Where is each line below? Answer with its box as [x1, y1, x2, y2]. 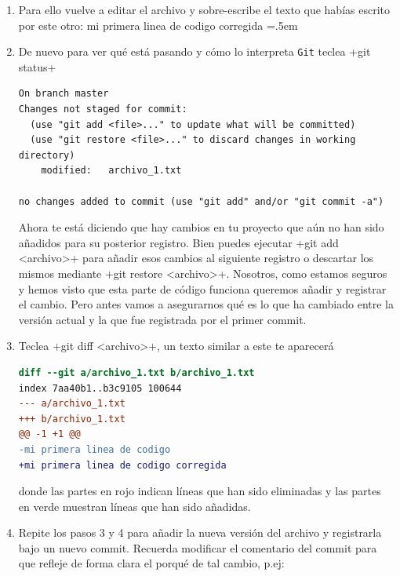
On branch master [18, 88, 109, 100]
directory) [18, 149, 75, 161]
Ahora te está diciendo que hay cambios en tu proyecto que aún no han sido [18, 219, 384, 235]
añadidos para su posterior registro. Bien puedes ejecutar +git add [18, 234, 339, 250]
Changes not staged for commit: [18, 104, 187, 115]
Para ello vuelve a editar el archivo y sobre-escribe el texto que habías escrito [18, 2, 390, 17]
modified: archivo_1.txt [41, 165, 182, 177]
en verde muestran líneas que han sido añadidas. [18, 498, 251, 514]
